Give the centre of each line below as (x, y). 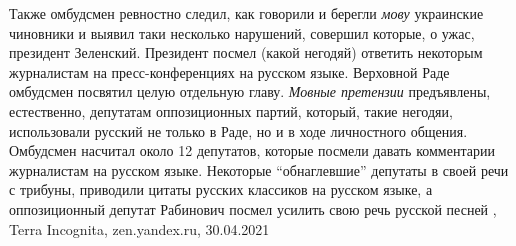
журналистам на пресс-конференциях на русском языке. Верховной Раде (229, 71)
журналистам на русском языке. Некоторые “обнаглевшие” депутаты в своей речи (259, 169)
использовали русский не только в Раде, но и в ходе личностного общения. (238, 130)
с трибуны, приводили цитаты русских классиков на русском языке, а (221, 189)
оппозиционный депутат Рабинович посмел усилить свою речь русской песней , (253, 208)
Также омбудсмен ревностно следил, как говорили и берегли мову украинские (246, 13)
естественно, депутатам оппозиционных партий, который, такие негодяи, (231, 110)
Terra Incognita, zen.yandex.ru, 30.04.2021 (139, 228)
